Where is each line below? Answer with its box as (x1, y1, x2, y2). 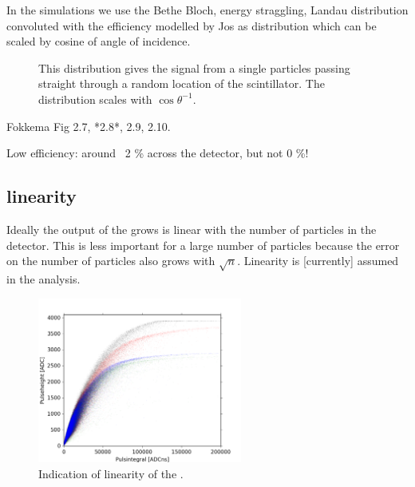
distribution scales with (38, 90, 152, 107)
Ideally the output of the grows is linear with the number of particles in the (6, 220, 377, 237)
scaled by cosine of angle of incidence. (6, 33, 191, 49)
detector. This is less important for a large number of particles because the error (6, 236, 400, 253)
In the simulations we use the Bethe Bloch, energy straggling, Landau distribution (6, 2, 409, 18)
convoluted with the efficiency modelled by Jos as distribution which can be (6, 17, 377, 34)
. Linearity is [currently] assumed (237, 252, 399, 269)
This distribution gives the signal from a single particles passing (38, 59, 350, 76)
